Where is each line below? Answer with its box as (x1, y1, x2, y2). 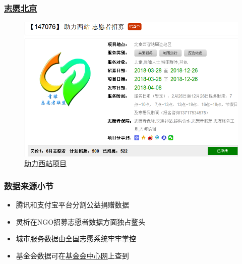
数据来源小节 (4, 179, 54, 192)
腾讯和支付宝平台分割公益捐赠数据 (16, 199, 129, 210)
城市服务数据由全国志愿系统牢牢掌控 (16, 233, 136, 244)
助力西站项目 (24, 158, 67, 169)
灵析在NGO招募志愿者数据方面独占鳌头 (16, 216, 146, 227)
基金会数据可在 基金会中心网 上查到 (16, 250, 129, 260)
